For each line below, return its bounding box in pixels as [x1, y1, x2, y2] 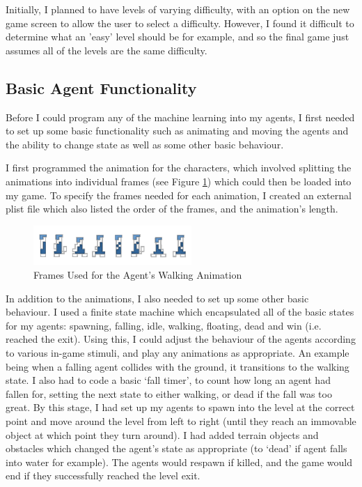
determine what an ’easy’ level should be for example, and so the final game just [6, 29, 349, 44]
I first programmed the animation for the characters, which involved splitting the [6, 160, 352, 175]
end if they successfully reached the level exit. [6, 468, 200, 483]
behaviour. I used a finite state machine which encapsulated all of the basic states [6, 304, 354, 319]
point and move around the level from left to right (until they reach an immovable [6, 413, 356, 428]
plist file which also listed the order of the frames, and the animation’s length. [6, 201, 338, 216]
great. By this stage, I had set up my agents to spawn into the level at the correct [6, 400, 355, 415]
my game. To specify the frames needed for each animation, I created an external [6, 187, 352, 202]
